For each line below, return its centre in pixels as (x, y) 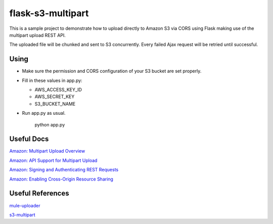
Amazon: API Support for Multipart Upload (53, 160)
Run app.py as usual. (44, 113)
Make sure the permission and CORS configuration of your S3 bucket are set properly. (112, 71)
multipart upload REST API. (37, 35)
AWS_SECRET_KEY (55, 97)
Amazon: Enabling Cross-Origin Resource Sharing (61, 179)
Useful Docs (29, 139)
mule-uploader (25, 205)
